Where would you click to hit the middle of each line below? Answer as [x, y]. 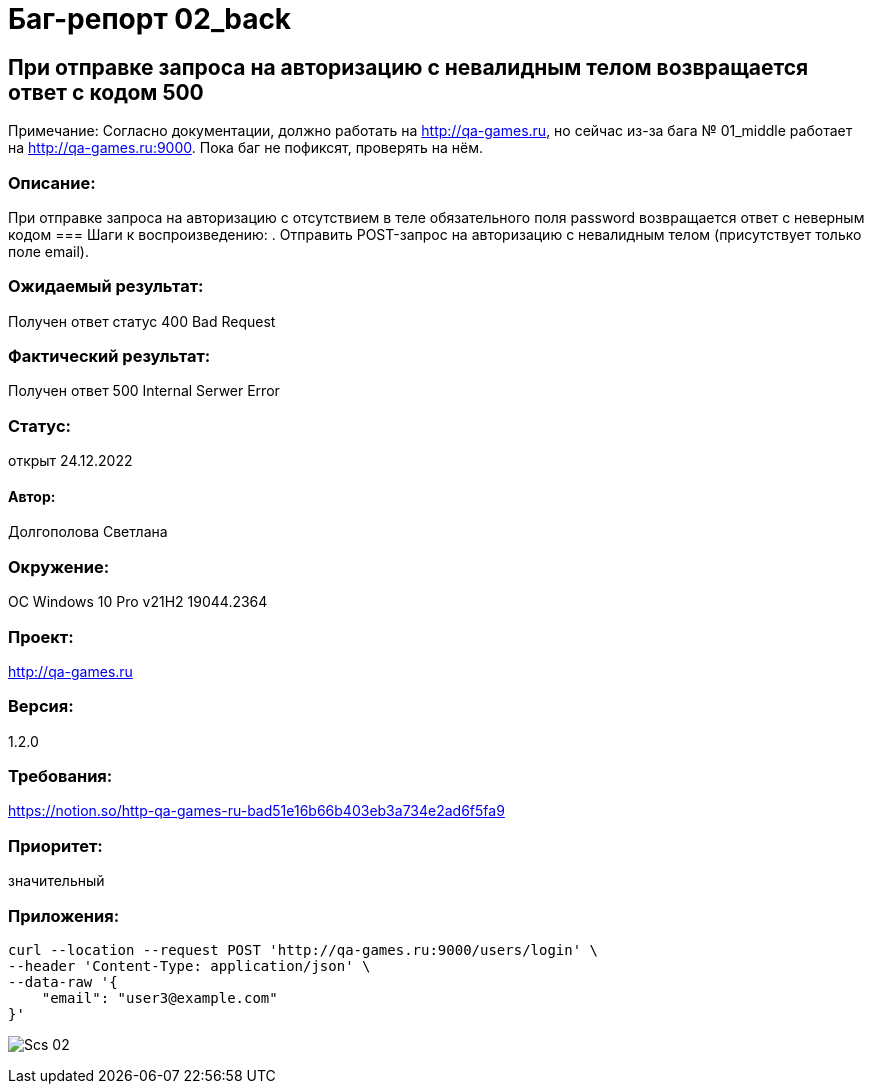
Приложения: [64, 915]
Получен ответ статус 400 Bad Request [142, 321]
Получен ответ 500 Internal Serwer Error [144, 391]
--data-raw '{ [63, 981]
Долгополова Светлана [88, 532]
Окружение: [59, 566]
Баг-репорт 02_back [150, 19]
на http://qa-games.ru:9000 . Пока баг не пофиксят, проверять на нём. [245, 148]
